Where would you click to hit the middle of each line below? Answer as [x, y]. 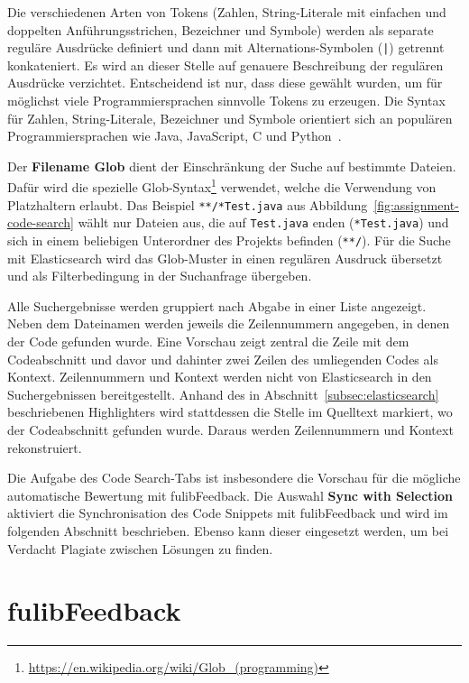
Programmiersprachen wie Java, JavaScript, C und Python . [175, 136]
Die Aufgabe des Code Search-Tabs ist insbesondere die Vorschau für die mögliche [234, 478]
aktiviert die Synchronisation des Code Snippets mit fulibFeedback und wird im [228, 513]
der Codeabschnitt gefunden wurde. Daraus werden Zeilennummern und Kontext [230, 429]
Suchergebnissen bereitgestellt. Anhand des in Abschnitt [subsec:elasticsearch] [223, 394]
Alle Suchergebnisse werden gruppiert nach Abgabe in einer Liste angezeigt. [217, 305]
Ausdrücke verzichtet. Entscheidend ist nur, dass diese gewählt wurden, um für [225, 83]
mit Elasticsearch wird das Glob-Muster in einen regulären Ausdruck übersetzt [225, 258]
